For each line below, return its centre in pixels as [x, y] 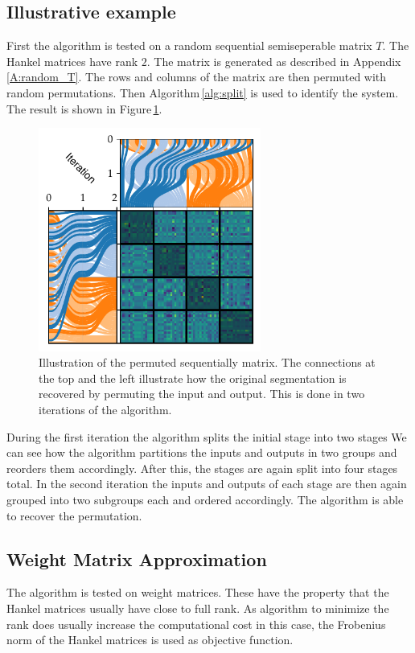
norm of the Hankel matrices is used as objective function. [150, 640]
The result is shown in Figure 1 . [84, 108]
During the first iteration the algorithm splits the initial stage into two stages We [207, 436]
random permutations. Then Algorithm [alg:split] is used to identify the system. [203, 92]
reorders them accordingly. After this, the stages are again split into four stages [202, 468]
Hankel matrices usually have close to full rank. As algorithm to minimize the [198, 608]
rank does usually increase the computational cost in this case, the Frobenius [196, 624]
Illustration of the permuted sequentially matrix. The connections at [207, 362]
